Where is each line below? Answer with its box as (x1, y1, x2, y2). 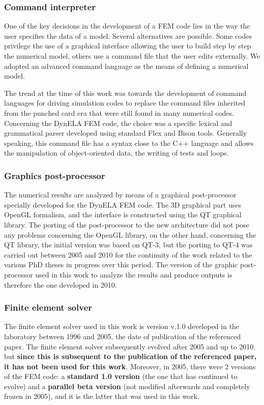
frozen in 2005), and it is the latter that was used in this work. (4, 391, 199, 401)
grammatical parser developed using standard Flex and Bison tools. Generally (4, 128, 247, 138)
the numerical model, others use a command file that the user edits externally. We (4, 50, 260, 61)
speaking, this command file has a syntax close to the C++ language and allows (4, 137, 254, 148)
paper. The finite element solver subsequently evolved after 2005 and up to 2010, (4, 341, 256, 351)
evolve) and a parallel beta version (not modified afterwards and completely (4, 381, 250, 391)
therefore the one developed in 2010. (4, 279, 117, 290)
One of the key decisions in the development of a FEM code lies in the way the (4, 20, 250, 31)
